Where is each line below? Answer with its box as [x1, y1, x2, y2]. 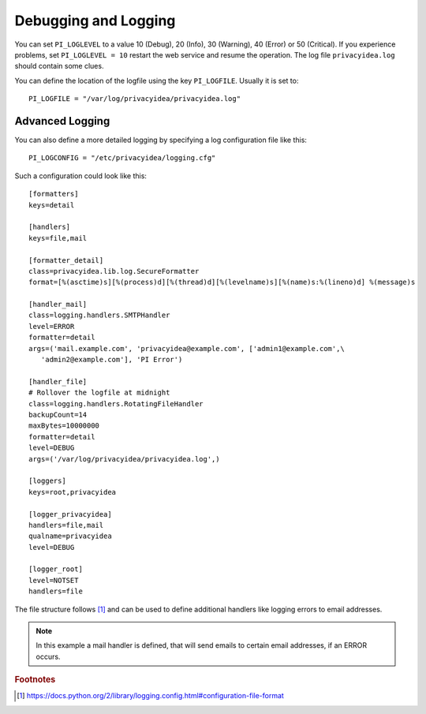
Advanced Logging [14, 114, 110, 128]
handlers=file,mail [28, 521, 104, 529]
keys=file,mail [28, 234, 88, 242]
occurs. [35, 652, 61, 661]
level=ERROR [28, 322, 75, 331]
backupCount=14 [28, 410, 88, 419]
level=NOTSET [28, 576, 79, 585]
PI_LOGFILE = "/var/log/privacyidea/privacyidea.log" [28, 95, 241, 103]
